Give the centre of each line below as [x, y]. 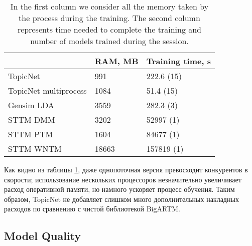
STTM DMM [32, 119]
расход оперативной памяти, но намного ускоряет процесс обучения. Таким [119, 189]
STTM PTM [31, 134]
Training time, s [178, 61]
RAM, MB [116, 61]
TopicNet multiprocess [47, 90]
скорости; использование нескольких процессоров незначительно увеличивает [123, 179]
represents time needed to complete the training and [109, 29]
